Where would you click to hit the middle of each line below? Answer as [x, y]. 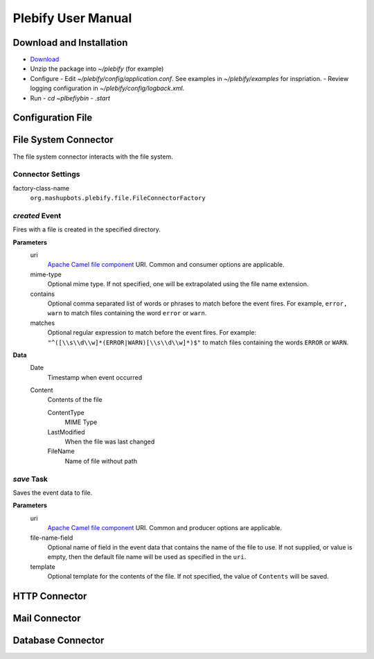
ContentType [66, 412]
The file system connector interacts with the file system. [93, 157]
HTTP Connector [50, 596]
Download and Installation [70, 43]
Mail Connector [47, 618]
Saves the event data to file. [53, 493]
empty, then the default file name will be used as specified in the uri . [147, 557]
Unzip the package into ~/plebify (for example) [97, 69]
